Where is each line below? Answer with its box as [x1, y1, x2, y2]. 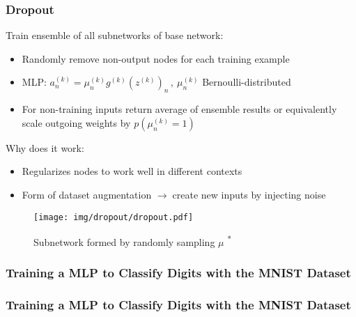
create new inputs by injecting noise [172, 187, 326, 201]
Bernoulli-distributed [202, 75, 291, 89]
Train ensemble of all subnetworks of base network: [6, 28, 224, 42]
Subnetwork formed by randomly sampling [33, 234, 215, 249]
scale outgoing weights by [22, 115, 131, 130]
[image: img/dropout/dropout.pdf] [33, 212, 194, 222]
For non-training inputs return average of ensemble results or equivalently [22, 102, 337, 116]
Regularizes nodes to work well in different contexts [22, 164, 242, 178]
